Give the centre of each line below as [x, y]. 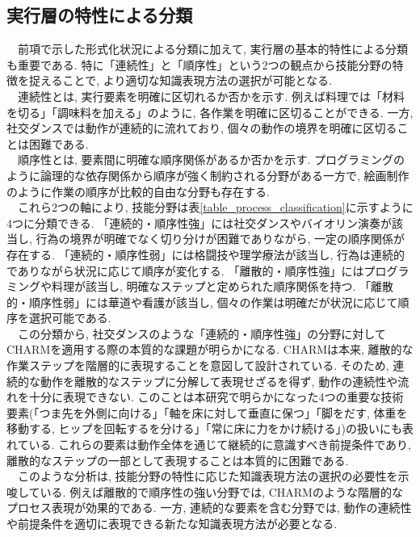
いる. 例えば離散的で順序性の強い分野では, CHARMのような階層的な [221, 491]
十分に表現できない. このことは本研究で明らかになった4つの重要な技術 [216, 397]
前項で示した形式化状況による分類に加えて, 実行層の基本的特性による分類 [213, 49]
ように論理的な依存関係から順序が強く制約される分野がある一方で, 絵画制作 [208, 175]
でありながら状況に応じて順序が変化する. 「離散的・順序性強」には [185, 270]
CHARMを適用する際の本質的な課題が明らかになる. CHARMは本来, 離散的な [210, 349]
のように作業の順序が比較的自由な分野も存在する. [138, 191]
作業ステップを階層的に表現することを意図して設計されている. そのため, [198, 365]
